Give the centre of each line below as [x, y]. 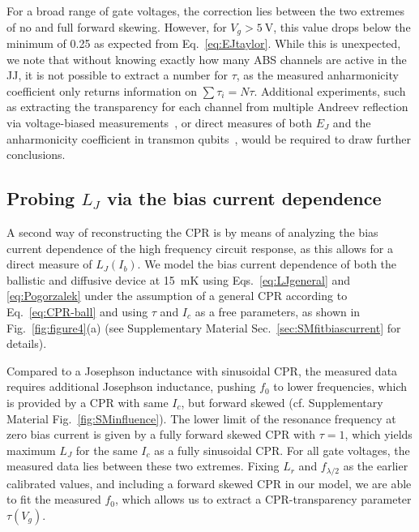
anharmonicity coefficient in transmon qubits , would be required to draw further [209, 138]
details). [27, 343]
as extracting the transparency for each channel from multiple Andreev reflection [207, 107]
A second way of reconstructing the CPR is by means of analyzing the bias [192, 232]
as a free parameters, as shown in [278, 311]
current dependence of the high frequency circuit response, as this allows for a [200, 248]
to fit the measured [54, 499]
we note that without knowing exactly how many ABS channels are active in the [207, 59]
